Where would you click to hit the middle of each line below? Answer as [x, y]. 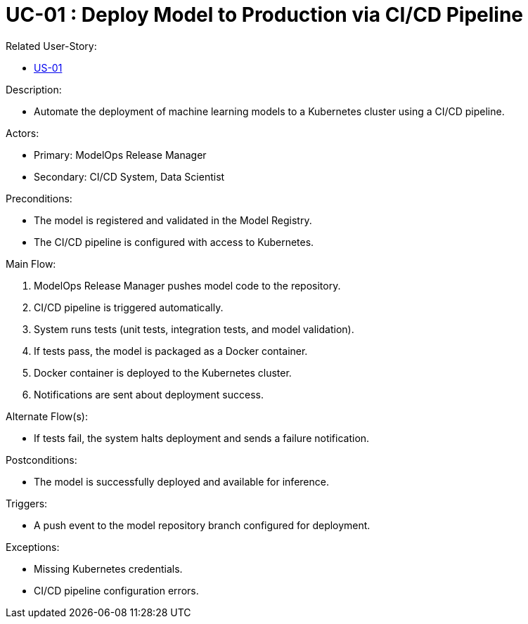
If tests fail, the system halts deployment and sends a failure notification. [202, 438]
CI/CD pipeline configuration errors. [116, 590]
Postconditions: [41, 460]
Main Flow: [31, 264]
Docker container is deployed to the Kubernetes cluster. [163, 372]
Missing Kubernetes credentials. [108, 568]
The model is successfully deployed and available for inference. [181, 481]
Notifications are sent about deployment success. [149, 394]
